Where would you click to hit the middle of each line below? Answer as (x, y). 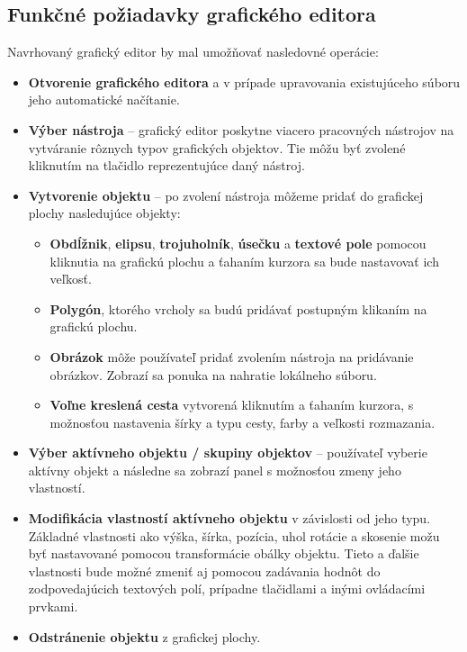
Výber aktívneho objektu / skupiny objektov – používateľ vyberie (228, 453)
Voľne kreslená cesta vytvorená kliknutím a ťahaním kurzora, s (232, 405)
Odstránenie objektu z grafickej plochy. (144, 636)
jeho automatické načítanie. (104, 100)
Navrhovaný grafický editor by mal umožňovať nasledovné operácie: (193, 52)
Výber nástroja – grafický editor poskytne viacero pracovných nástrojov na (241, 129)
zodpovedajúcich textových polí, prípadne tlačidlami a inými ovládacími (227, 589)
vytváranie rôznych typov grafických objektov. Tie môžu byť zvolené (217, 147)
